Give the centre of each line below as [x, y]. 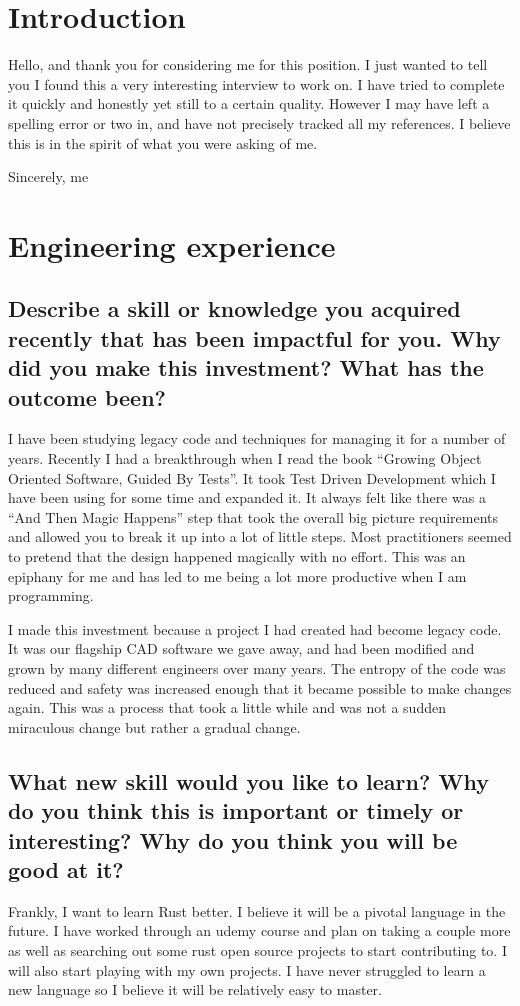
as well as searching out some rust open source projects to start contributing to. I [257, 949]
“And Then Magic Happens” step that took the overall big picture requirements [253, 516]
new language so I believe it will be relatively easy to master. [195, 989]
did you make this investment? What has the [246, 367]
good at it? [66, 868]
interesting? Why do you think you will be [233, 839]
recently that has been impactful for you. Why [254, 337]
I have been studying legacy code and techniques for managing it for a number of [257, 438]
